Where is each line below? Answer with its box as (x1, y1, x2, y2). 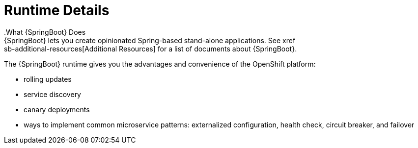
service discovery (24, 90, 81, 99)
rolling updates (24, 74, 72, 83)
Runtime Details (4, 2, 110, 19)
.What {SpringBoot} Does (4, 27, 86, 36)
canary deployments (24, 105, 90, 114)
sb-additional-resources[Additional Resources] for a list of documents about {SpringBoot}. (4, 44, 297, 53)
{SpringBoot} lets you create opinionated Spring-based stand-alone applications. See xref (4, 36, 296, 45)
